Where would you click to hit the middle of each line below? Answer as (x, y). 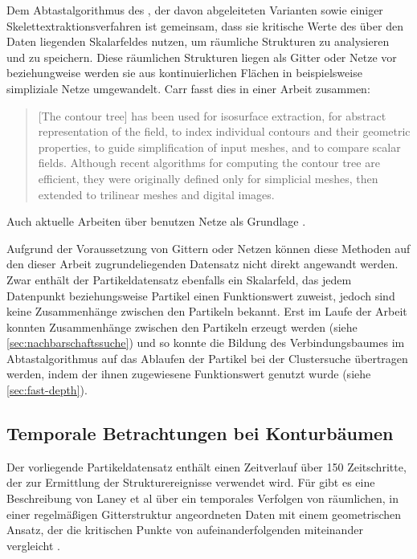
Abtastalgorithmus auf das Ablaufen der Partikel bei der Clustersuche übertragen (207, 358)
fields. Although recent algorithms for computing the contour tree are (209, 163)
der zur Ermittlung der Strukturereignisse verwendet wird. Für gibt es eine (191, 482)
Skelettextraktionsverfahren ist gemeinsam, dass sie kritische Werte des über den (205, 25)
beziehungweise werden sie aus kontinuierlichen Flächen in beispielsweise (184, 73)
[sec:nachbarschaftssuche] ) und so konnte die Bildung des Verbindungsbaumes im (206, 343)
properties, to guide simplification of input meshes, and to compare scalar (219, 147)
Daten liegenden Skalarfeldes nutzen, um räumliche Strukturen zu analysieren (198, 41)
